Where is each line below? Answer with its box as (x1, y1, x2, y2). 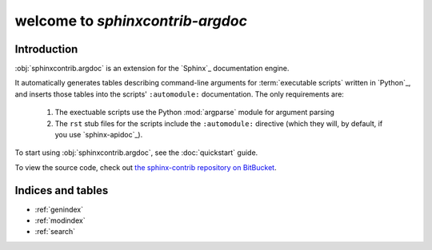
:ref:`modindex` (34, 216, 86, 225)
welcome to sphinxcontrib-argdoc (14, 12, 248, 30)
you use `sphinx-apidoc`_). (54, 130, 143, 140)
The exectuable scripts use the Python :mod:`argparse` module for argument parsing (54, 108, 335, 117)
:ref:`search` (34, 227, 76, 236)
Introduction (14, 42, 78, 56)
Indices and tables (14, 184, 109, 197)
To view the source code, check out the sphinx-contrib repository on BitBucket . (14, 162, 277, 172)
